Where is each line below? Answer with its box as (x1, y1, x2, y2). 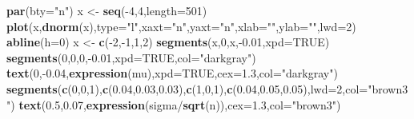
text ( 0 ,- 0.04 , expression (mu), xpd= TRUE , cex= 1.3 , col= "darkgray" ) (6, 65, 338, 81)
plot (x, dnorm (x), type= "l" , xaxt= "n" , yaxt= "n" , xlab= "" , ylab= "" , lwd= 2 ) (6, 18, 356, 34)
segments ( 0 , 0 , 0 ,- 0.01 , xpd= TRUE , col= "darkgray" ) (6, 49, 256, 65)
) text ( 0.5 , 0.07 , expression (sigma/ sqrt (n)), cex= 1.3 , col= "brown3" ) (10, 96, 341, 113)
